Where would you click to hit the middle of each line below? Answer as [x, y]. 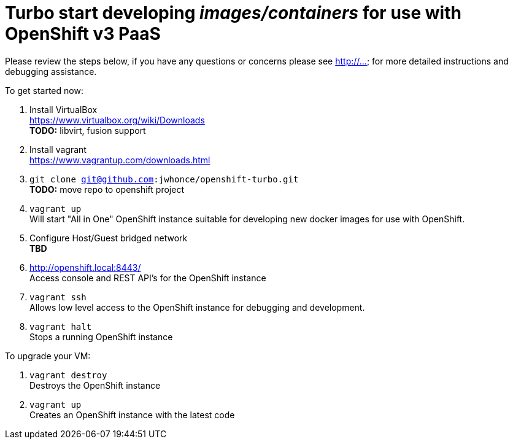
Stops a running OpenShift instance [101, 337]
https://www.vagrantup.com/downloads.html [120, 160]
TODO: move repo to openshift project [107, 189]
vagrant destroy [68, 375]
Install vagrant [58, 149]
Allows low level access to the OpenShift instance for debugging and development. [197, 307]
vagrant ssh [58, 297]
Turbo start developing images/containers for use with [233, 13]
